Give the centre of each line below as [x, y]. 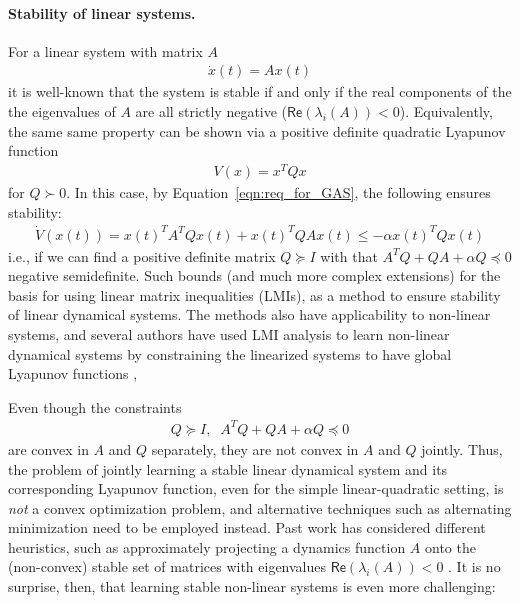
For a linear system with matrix [105, 50]
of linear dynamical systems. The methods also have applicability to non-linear [249, 314]
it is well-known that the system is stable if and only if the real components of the [260, 91]
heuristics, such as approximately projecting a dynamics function [207, 546]
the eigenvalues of [62, 111]
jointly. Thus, [462, 448]
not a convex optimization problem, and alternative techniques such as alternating [260, 507]
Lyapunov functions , [73, 373]
